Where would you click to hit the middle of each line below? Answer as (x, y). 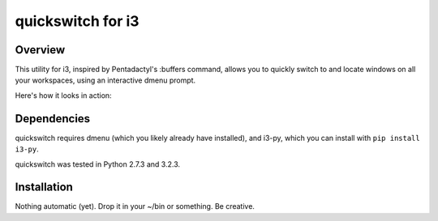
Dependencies (53, 119)
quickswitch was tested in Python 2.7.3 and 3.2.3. (98, 164)
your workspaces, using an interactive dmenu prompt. (105, 80)
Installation (44, 187)
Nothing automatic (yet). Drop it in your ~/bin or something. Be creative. (135, 206)
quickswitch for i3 (77, 21)
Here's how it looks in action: (64, 95)
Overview (40, 50)
